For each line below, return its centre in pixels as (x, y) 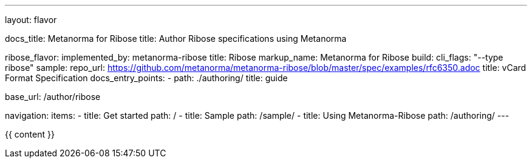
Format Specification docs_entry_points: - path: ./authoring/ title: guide (146, 78)
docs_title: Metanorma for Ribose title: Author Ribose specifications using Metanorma (176, 38)
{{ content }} (30, 134)
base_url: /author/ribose (53, 97)
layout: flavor (31, 20)
